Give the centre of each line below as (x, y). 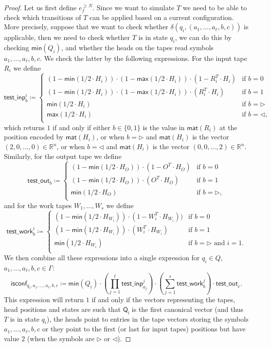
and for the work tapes (38, 205)
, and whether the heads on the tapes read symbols (137, 47)
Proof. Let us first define (40, 7)
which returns (24, 127)
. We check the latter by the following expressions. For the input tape (144, 58)
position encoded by (34, 137)
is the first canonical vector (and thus (188, 309)
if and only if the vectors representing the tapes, (163, 299)
